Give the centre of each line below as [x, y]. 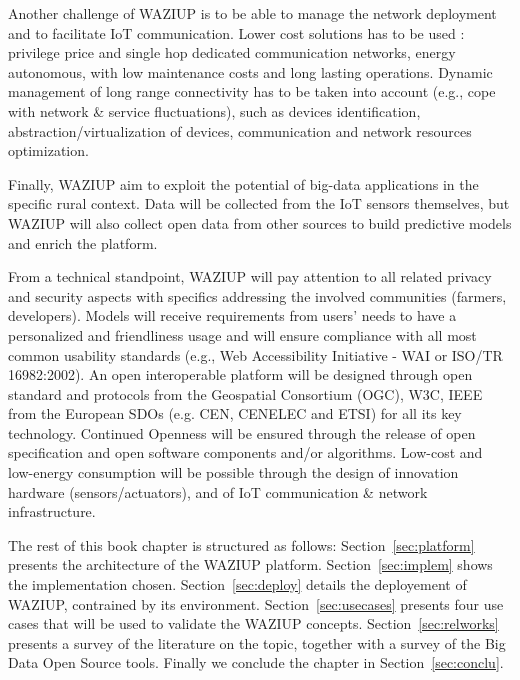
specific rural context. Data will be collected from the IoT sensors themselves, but [259, 203]
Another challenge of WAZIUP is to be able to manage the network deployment [252, 13]
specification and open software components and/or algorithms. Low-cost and [245, 452]
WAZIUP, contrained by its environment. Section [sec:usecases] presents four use [256, 603]
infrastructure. [52, 511]
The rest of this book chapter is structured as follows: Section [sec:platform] [241, 544]
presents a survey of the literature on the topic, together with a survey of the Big [257, 642]
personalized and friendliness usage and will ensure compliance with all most [242, 334]
